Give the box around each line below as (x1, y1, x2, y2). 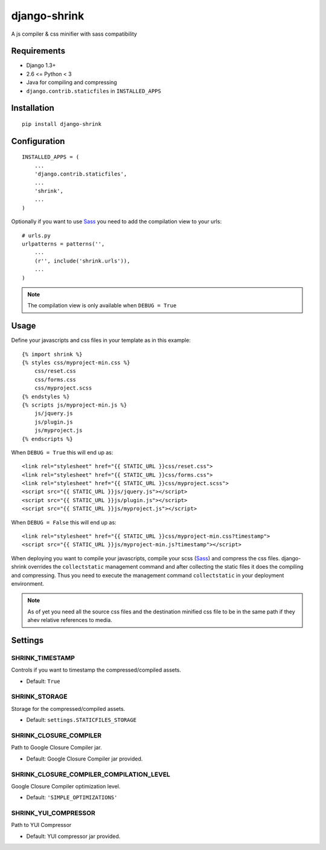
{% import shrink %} (22, 351, 83, 358)
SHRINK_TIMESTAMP (11, 653, 75, 662)
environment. (11, 580, 45, 587)
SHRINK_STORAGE (11, 693, 68, 701)
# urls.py (22, 232, 51, 239)
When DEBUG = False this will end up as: (11, 518, 117, 526)
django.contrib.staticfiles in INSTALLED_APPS (26, 87, 161, 94)
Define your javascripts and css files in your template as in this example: (11, 336, 191, 344)
